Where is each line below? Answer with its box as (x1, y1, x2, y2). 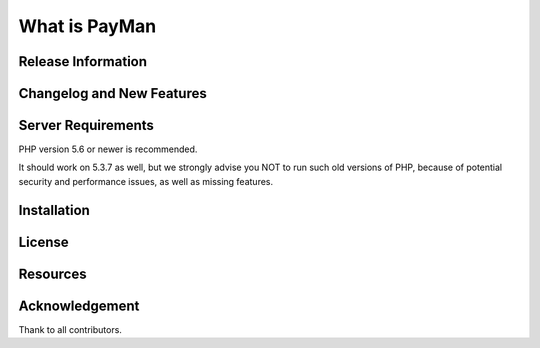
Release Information (18, 53, 148, 70)
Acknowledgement (18, 297, 140, 314)
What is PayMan (18, 15, 157, 37)
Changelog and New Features (18, 85, 207, 102)
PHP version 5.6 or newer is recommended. (18, 143, 198, 155)
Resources (18, 265, 87, 282)
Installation (18, 201, 90, 219)
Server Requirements (18, 117, 155, 134)
